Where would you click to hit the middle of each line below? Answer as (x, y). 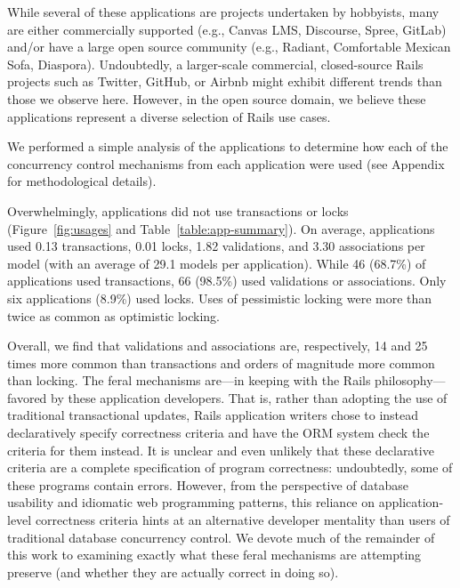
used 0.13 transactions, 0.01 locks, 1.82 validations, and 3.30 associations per (216, 246)
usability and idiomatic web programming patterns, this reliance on (191, 502)
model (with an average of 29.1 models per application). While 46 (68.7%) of (217, 263)
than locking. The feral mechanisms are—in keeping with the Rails (189, 380)
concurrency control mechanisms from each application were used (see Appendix (226, 163)
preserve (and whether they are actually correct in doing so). (173, 572)
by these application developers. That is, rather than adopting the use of (249, 397)
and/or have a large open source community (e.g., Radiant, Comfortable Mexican (229, 47)
